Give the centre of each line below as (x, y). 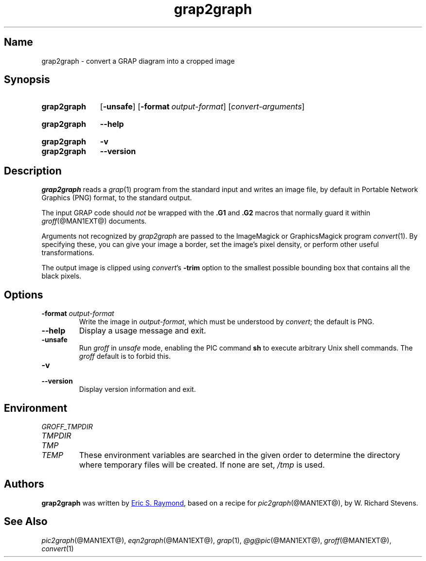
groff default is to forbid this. (125, 356)
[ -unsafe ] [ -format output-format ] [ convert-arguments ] (202, 107)
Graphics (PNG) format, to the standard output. (117, 198)
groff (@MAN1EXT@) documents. (94, 221)
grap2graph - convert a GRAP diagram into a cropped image (138, 61)
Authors (24, 484)
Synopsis (27, 80)
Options (24, 295)
